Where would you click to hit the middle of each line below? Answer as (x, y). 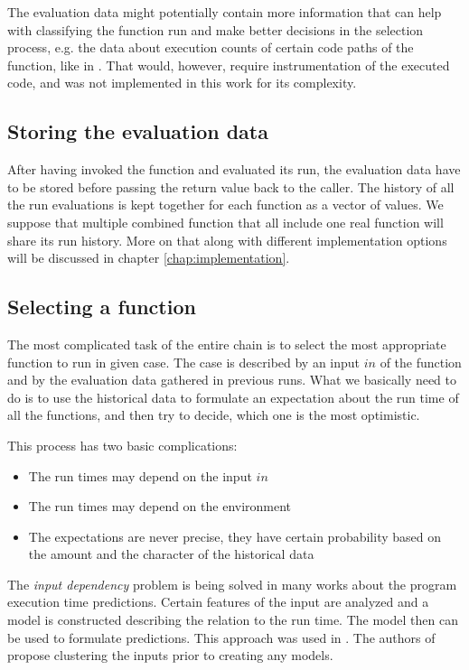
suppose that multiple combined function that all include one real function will (225, 222)
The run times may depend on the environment (160, 506)
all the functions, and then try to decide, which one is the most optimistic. (214, 415)
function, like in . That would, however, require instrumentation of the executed (229, 65)
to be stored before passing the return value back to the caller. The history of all (231, 186)
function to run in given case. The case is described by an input (184, 362)
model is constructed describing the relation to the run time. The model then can (233, 620)
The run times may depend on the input (140, 475)
